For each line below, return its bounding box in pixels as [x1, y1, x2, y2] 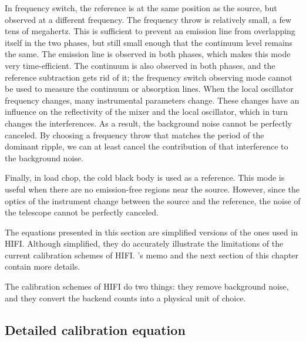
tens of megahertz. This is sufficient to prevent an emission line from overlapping [5, 25, 295, 37]
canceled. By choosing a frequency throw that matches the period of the [5, 128, 264, 141]
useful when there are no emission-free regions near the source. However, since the [5, 182, 300, 195]
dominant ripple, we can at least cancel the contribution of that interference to [5, 140, 288, 152]
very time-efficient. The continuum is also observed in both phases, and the [5, 59, 275, 71]
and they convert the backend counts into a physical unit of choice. [5, 291, 246, 304]
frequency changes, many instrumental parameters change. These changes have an [5, 94, 300, 106]
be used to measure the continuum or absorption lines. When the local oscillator [5, 82, 294, 95]
